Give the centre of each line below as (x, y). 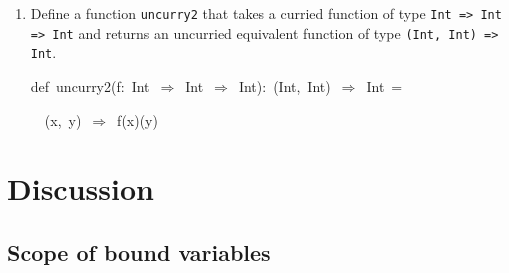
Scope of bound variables (139, 251)
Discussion (80, 188)
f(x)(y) (137, 119)
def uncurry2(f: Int (90, 85)
